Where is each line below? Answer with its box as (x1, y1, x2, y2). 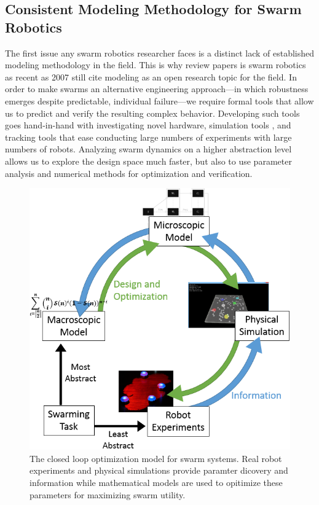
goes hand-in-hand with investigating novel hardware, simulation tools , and (5, 119, 291, 131)
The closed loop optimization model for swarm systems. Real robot (30, 452, 282, 464)
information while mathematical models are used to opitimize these (30, 476, 283, 488)
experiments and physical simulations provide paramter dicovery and (30, 464, 288, 477)
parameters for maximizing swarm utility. (30, 488, 186, 501)
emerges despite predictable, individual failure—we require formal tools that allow (5, 94, 314, 107)
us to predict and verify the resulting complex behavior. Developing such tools (5, 106, 300, 119)
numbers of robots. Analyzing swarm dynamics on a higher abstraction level (5, 143, 292, 155)
